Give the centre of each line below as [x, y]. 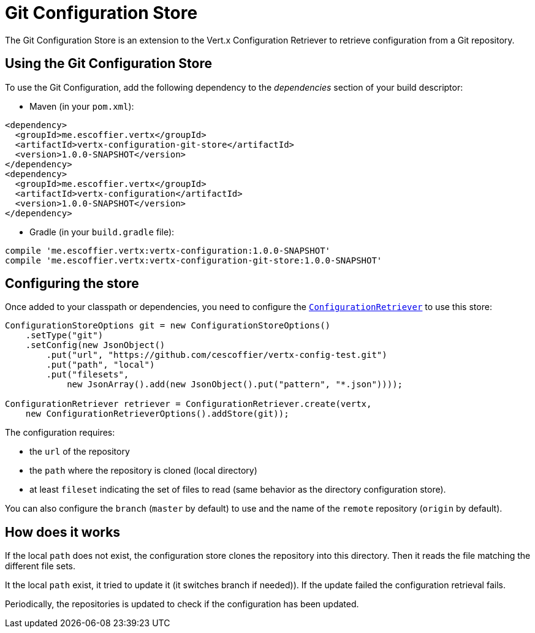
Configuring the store [72, 284]
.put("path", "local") [101, 365]
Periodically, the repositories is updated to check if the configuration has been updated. [182, 604]
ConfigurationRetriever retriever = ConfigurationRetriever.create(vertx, [188, 404]
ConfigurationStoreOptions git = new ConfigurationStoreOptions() [168, 326]
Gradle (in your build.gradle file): [102, 232]
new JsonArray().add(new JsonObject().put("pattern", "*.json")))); [235, 385]
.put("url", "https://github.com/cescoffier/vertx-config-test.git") [217, 355]
